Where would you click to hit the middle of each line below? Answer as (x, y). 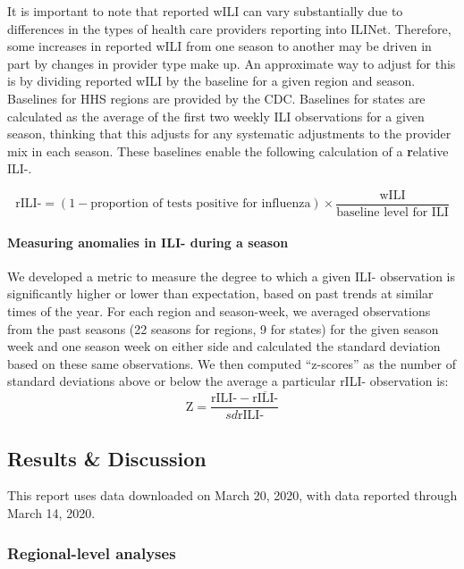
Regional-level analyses (92, 552)
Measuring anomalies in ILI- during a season (148, 242)
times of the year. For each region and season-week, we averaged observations (219, 310)
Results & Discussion (107, 458)
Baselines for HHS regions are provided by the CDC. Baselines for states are (216, 98)
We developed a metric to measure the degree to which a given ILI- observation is (232, 276)
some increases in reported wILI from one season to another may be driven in (219, 46)
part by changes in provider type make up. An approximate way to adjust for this (232, 63)
